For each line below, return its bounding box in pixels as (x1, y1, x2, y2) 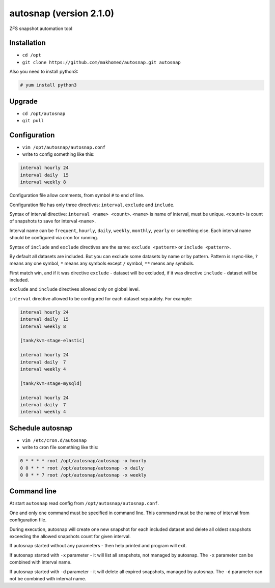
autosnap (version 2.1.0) (9, 8, 115, 19)
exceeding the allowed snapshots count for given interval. (9, 534, 131, 540)
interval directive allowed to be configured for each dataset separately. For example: (9, 295, 193, 301)
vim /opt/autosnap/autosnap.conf (22, 145, 106, 150)
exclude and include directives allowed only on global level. (9, 286, 140, 292)
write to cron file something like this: (22, 444, 99, 451)
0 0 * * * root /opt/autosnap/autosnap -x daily (20, 465, 144, 471)
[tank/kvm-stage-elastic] (20, 338, 85, 344)
